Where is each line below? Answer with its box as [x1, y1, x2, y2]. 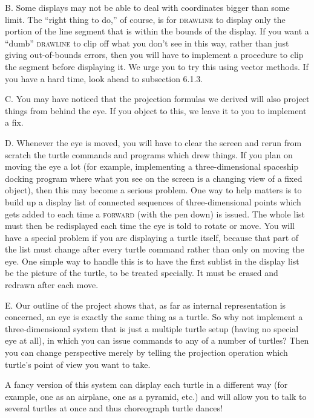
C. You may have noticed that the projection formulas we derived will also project [5, 92, 310, 105]
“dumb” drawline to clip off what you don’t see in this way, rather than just [5, 36, 289, 49]
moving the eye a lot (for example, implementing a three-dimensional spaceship [5, 160, 299, 173]
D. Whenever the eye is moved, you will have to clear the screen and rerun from [5, 136, 302, 149]
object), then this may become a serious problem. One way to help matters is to [5, 184, 302, 196]
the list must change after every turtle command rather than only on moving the [5, 243, 304, 256]
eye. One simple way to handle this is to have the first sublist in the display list [5, 254, 299, 267]
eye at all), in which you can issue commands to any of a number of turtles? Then [5, 334, 309, 347]
